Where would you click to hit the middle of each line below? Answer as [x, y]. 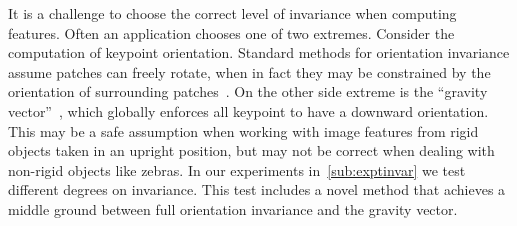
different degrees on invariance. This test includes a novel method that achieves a [257, 189]
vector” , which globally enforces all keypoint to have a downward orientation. [248, 110]
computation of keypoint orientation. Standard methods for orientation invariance [259, 52]
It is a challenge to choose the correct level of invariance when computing [232, 13]
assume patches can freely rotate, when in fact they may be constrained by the [249, 71]
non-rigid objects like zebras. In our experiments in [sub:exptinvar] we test [237, 169]
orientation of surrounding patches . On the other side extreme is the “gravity [248, 91]
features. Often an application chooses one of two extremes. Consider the [231, 32]
